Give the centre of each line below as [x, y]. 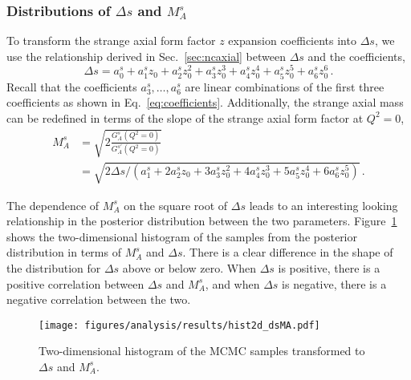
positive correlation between [75, 283]
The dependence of [53, 205]
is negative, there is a [334, 283]
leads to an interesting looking [324, 205]
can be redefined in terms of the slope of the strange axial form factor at [185, 117]
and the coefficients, [356, 56]
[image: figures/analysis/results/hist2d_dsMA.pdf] [179, 325]
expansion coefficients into [292, 40]
